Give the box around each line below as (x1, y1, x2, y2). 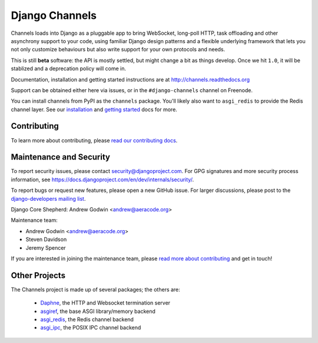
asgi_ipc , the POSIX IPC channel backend (40, 324, 141, 331)
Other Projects (11, 270, 66, 280)
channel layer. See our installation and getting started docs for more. (11, 106, 178, 113)
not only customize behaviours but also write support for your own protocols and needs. (11, 46, 226, 53)
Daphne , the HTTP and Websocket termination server (40, 299, 171, 306)
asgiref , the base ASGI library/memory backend (40, 308, 156, 315)
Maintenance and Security (11, 152, 110, 162)
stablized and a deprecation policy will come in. (11, 65, 127, 72)
